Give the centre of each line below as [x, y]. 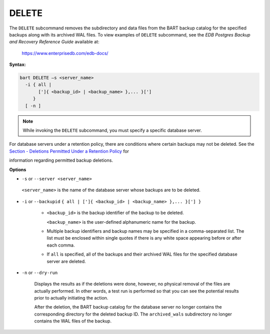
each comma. [61, 245]
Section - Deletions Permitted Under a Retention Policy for [69, 151]
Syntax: [17, 64]
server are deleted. [66, 261]
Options [18, 169]
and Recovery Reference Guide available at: [54, 42]
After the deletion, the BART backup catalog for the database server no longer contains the [128, 307]
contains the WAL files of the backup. [73, 321]
